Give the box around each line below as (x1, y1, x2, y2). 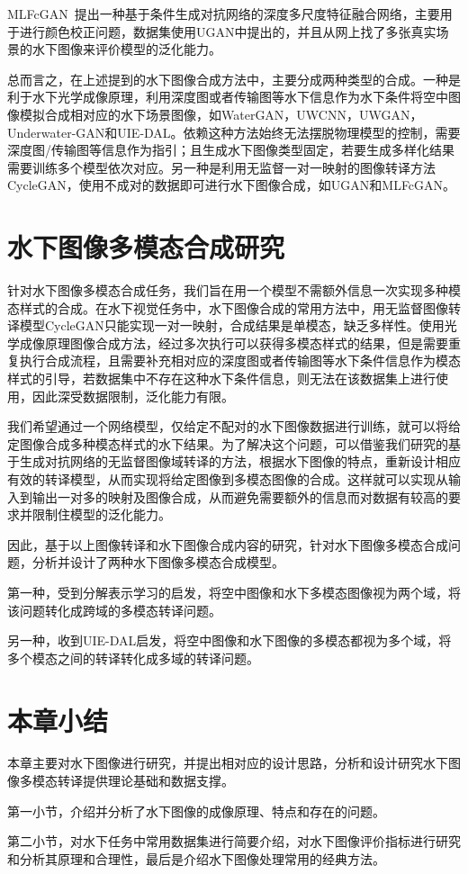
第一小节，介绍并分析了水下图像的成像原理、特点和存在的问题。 (7, 801, 385, 820)
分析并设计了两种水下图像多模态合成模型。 (31, 553, 284, 572)
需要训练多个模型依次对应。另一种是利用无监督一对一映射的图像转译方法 (7, 158, 436, 176)
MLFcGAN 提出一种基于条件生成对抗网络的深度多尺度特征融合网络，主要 (7, 5, 440, 23)
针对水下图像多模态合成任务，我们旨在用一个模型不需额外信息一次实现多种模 (7, 281, 461, 300)
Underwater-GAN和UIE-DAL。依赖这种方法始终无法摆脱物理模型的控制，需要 (7, 122, 461, 141)
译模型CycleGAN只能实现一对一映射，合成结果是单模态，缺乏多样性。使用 (7, 316, 445, 335)
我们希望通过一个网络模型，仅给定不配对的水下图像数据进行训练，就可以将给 (7, 417, 461, 436)
